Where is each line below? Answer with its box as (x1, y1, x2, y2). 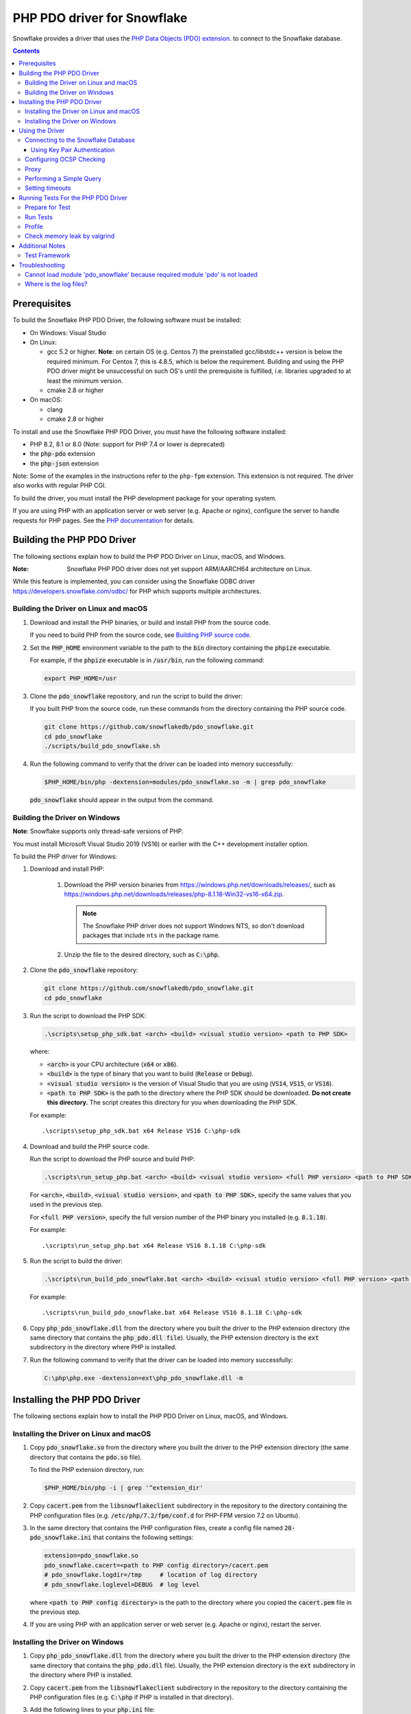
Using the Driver (18, 127, 65, 135)
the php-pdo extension (29, 450, 96, 458)
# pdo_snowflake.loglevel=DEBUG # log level (44, 1580, 200, 1589)
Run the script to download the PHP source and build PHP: (29, 1155, 195, 1163)
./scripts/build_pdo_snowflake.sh (44, 743, 160, 750)
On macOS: (29, 396, 62, 404)
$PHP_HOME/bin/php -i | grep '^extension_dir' (44, 1484, 203, 1492)
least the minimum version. (47, 376, 123, 385)
